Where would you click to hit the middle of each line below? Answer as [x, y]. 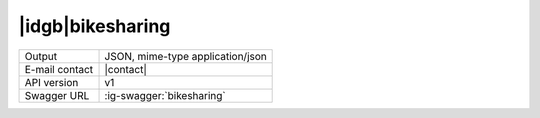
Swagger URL [57, 95]
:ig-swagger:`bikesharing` [165, 95]
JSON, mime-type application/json [185, 56]
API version [51, 82]
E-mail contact [59, 69]
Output [41, 56]
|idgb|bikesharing [94, 26]
